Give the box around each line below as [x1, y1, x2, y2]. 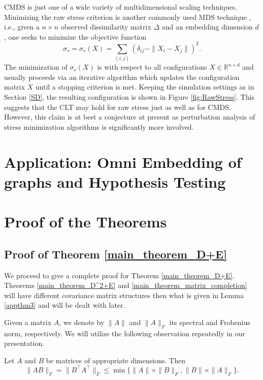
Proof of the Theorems [4, 211, 167, 232]
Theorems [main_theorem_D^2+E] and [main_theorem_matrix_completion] [4, 280, 247, 290]
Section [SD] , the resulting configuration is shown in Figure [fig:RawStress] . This [4, 91, 254, 102]
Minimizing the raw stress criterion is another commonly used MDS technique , [4, 11, 251, 22]
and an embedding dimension [161, 21, 253, 32]
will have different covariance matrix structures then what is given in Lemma [4, 289, 244, 300]
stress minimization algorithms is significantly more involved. [4, 121, 194, 132]
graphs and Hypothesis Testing [4, 171, 226, 192]
